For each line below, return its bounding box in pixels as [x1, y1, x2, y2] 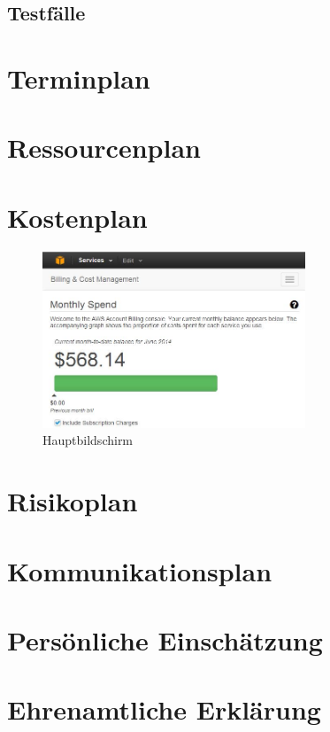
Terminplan [7, 59, 150, 96]
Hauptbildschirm [42, 431, 134, 449]
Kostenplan [7, 199, 148, 235]
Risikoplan [7, 483, 138, 519]
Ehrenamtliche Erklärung [7, 691, 321, 728]
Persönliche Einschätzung [7, 622, 323, 658]
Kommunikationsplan [7, 552, 272, 588]
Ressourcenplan [7, 129, 201, 166]
